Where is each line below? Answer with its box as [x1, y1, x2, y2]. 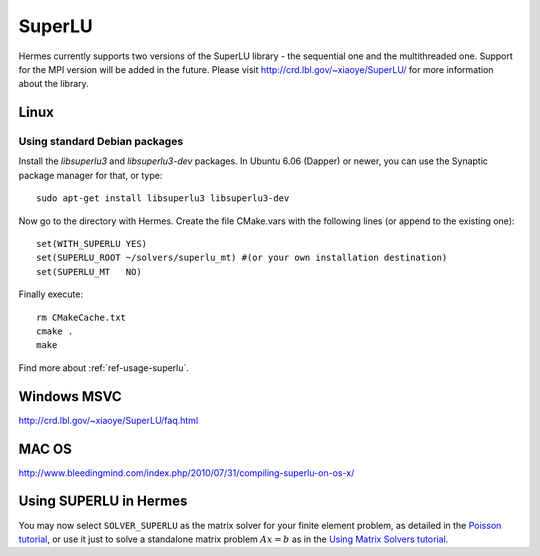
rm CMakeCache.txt [36, 311, 127, 323]
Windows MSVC [18, 388, 122, 405]
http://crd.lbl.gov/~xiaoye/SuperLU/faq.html [18, 414, 199, 426]
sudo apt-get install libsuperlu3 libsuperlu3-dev [36, 193, 290, 204]
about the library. [18, 78, 89, 90]
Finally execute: [18, 288, 84, 300]
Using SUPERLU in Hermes [18, 493, 188, 510]
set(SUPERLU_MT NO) [36, 266, 142, 277]
